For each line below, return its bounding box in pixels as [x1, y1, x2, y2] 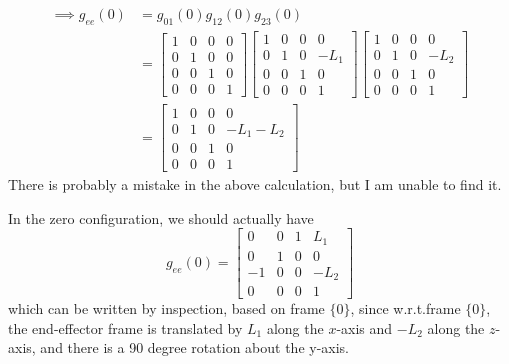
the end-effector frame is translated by [8, 317, 243, 338]
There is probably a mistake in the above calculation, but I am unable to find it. [8, 174, 502, 195]
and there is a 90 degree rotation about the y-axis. [40, 337, 350, 358]
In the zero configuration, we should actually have [8, 207, 314, 228]
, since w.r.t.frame [350, 298, 461, 319]
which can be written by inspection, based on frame [8, 298, 325, 319]
